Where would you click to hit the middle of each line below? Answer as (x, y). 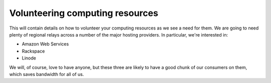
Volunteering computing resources (84, 13)
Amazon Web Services (45, 44)
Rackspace (33, 51)
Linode (29, 58)
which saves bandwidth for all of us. (47, 74)
